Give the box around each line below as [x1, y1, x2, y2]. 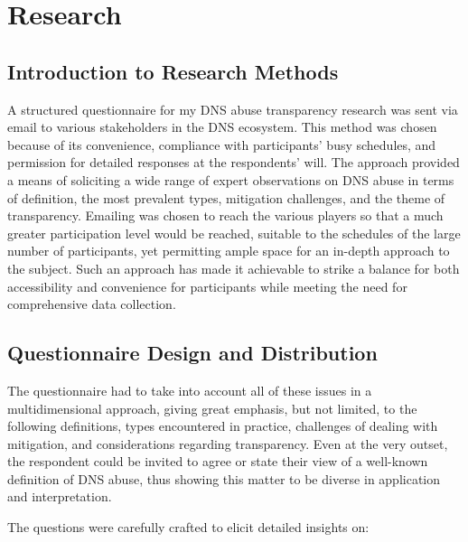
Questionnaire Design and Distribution [7, 339, 378, 367]
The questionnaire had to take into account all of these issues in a [7, 380, 372, 399]
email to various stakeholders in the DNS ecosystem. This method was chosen [7, 117, 437, 136]
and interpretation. [7, 487, 112, 506]
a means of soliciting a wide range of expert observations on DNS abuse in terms [7, 170, 454, 189]
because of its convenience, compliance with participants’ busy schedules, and [7, 135, 436, 154]
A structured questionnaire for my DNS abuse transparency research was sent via [7, 99, 458, 118]
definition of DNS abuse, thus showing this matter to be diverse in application [7, 469, 441, 488]
